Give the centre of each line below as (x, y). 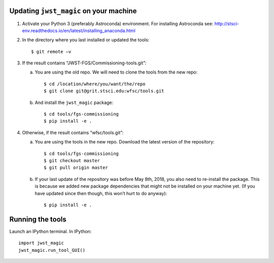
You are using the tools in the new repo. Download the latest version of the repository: (125, 142)
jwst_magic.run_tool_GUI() (52, 250)
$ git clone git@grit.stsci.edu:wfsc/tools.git (104, 91)
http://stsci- (227, 23)
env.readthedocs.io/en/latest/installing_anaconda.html (79, 30)
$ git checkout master (72, 160)
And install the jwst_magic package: (74, 102)
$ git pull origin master (76, 168)
